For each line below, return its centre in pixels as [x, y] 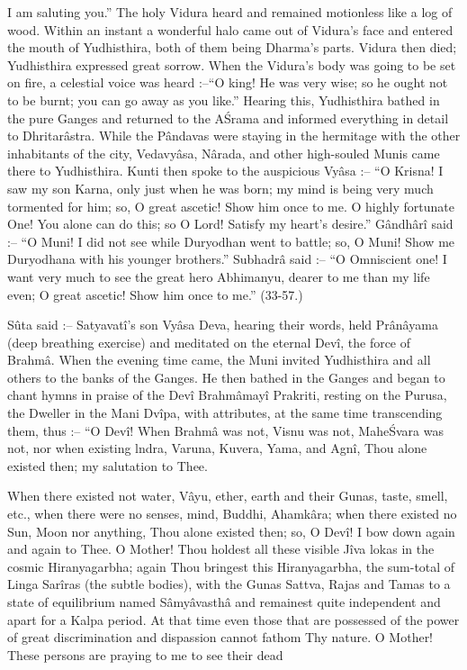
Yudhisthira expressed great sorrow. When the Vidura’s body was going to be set [232, 64]
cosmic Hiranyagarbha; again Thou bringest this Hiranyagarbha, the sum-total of [231, 566]
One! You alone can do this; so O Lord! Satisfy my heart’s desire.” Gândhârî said [230, 224]
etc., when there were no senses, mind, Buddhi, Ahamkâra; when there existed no [232, 514]
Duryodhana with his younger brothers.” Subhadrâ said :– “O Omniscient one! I [227, 259]
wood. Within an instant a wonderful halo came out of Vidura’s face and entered [230, 29]
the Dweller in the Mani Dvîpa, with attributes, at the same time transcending [225, 413]
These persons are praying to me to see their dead [145, 654]
